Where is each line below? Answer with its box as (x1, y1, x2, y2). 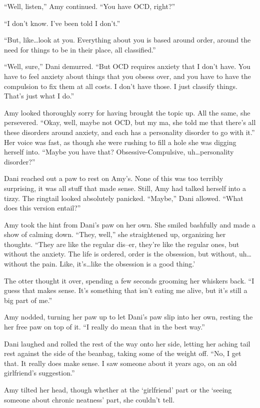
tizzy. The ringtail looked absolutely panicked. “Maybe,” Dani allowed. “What (4, 192, 243, 203)
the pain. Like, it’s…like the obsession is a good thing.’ (30, 258, 195, 269)
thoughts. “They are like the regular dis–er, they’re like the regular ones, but (4, 238, 239, 249)
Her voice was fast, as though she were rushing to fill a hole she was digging (4, 136, 236, 147)
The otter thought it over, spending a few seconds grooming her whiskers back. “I (4, 275, 254, 285)
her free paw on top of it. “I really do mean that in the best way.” (4, 321, 205, 332)
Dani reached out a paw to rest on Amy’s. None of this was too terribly (4, 173, 223, 183)
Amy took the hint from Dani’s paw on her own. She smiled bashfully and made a (4, 219, 255, 229)
